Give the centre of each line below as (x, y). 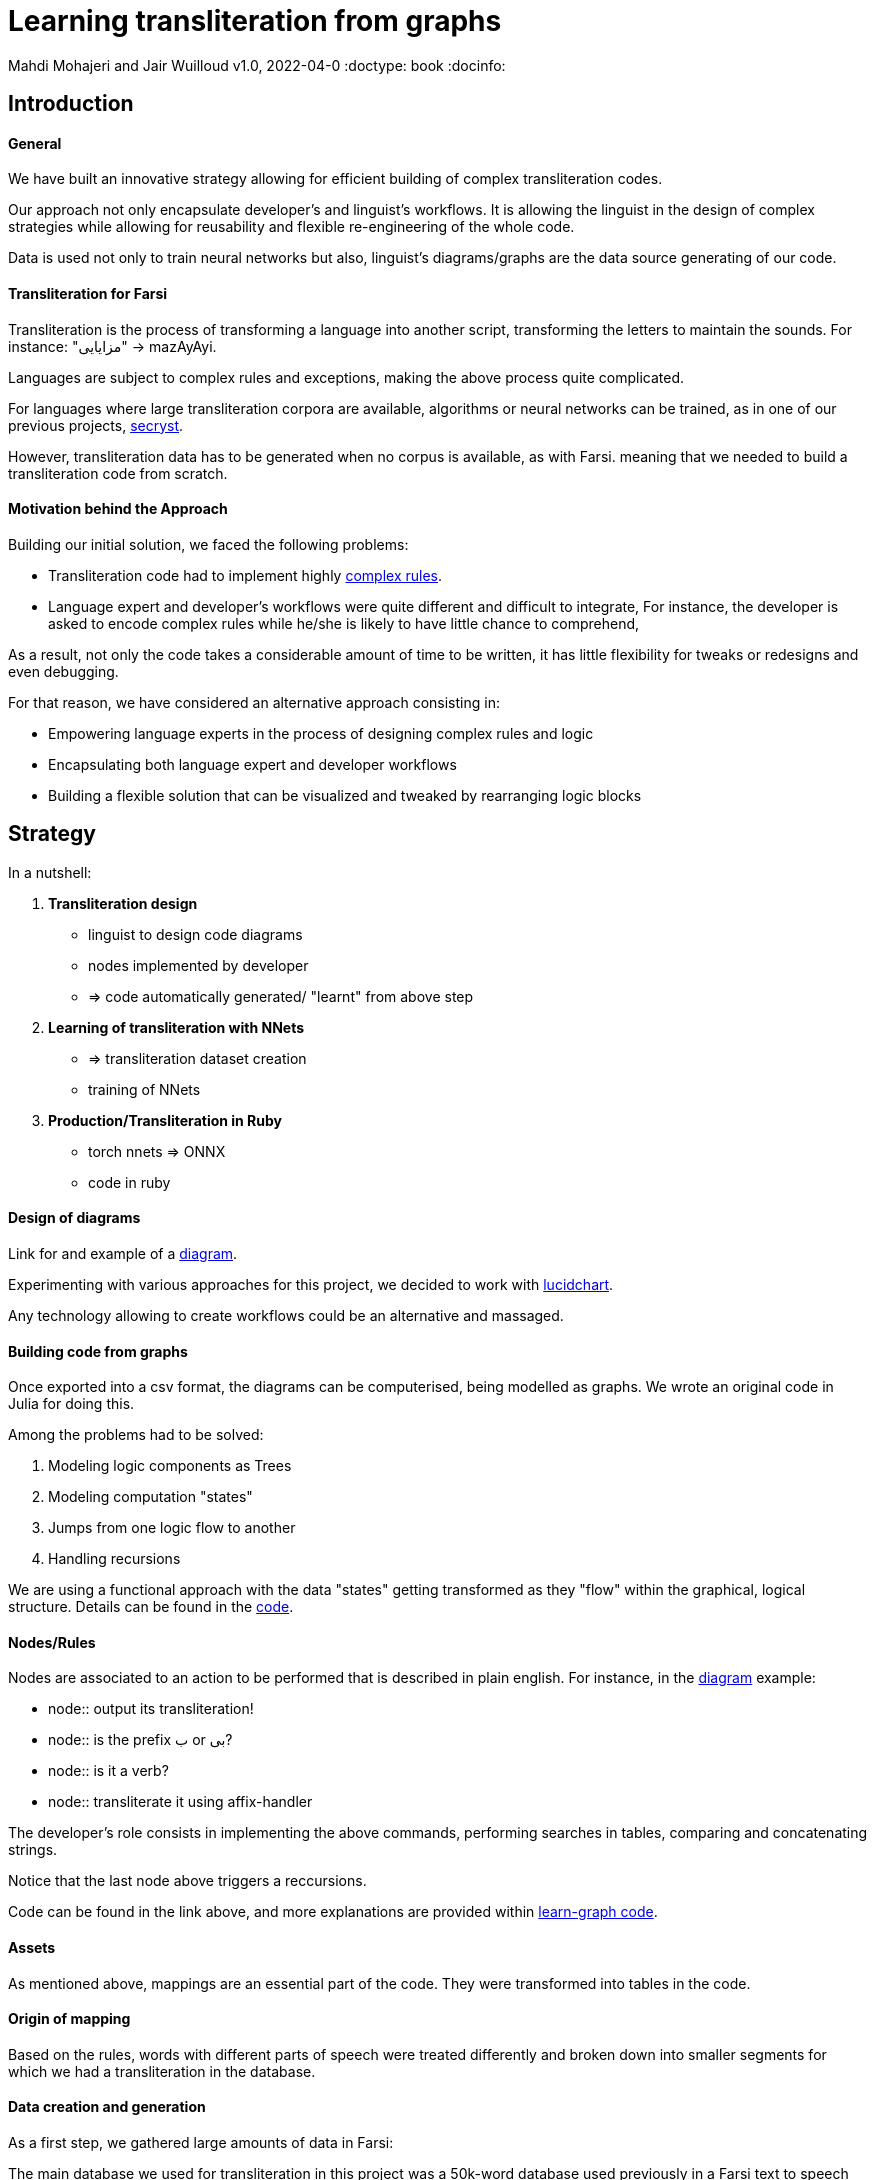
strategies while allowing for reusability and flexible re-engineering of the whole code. (291, 227)
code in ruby (129, 1182)
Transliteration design (123, 903)
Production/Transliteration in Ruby (165, 1120)
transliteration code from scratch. (118, 473)
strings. (33, 1850)
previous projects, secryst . (96, 425)
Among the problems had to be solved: (136, 1435)
